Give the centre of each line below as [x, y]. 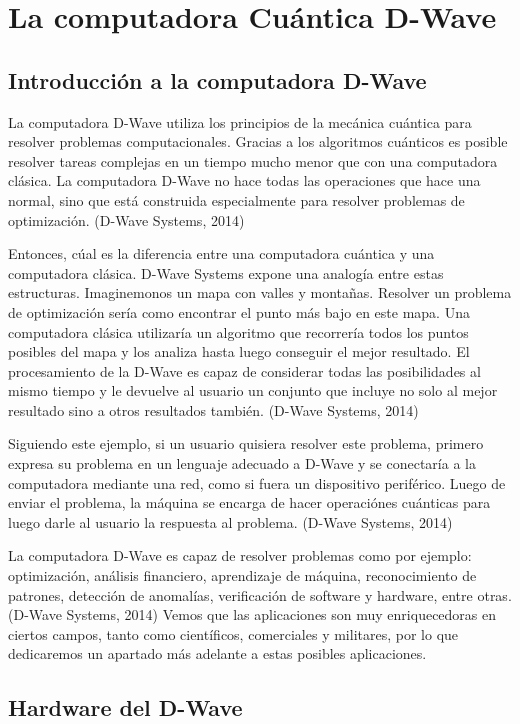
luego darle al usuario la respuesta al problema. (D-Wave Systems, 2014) [230, 521]
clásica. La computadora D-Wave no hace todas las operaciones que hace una [244, 180]
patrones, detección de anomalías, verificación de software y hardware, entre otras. [260, 594]
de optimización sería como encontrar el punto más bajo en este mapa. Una [239, 311]
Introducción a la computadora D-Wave [217, 79]
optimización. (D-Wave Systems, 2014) [126, 219]
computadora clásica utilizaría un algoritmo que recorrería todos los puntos [238, 331]
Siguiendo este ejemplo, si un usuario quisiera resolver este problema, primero [246, 443]
